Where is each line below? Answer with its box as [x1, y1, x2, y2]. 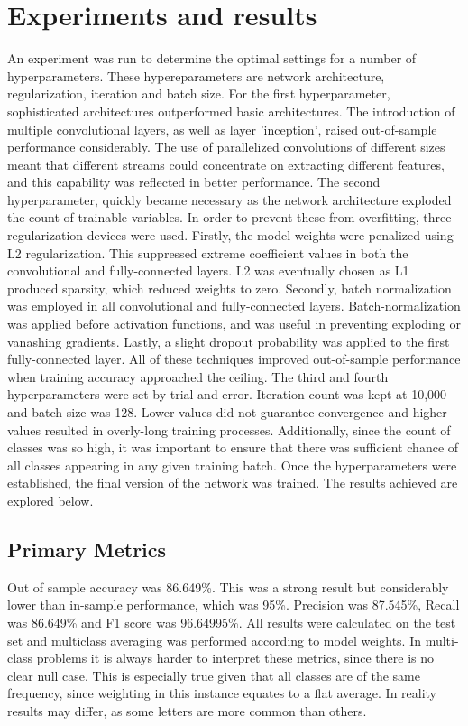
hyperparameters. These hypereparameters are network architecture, [7, 66, 385, 85]
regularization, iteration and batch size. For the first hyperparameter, [7, 84, 390, 103]
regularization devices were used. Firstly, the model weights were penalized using [7, 226, 454, 245]
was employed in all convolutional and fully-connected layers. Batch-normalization [7, 296, 461, 315]
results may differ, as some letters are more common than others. [7, 701, 367, 720]
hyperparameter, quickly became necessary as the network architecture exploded [7, 190, 452, 209]
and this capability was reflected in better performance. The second [7, 172, 381, 191]
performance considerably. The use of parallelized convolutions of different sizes [7, 137, 445, 156]
